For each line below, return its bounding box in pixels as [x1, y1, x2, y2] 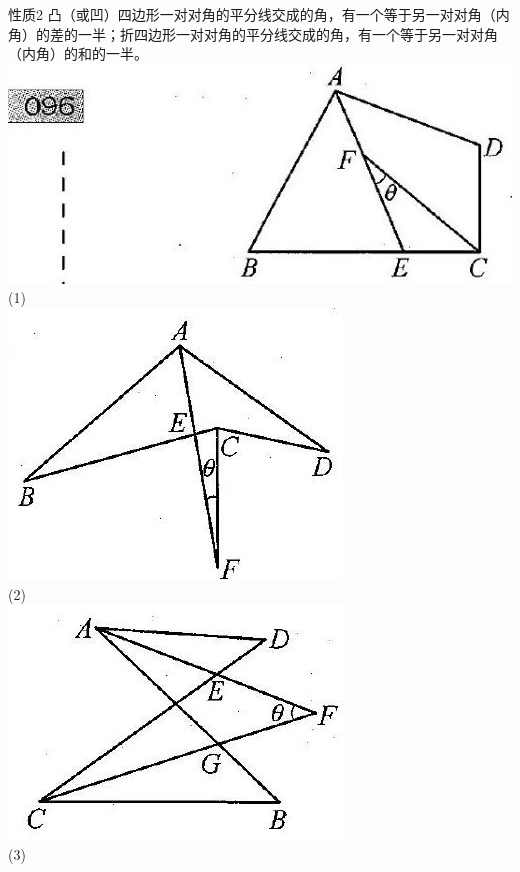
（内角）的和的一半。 [8, 43, 148, 64]
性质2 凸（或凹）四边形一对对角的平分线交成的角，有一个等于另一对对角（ [8, 4, 496, 24]
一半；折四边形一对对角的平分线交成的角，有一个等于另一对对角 [77, 23, 498, 44]
